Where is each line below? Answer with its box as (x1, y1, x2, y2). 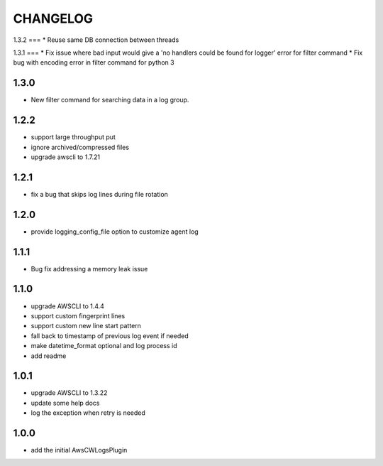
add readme (30, 352, 67, 360)
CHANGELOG (13, 11, 94, 26)
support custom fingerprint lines (30, 311, 126, 320)
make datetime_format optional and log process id (30, 342, 177, 350)
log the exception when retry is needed (30, 408, 145, 417)
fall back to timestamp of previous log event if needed (30, 331, 189, 340)
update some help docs (30, 399, 100, 407)
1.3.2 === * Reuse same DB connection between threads (13, 36, 179, 44)
